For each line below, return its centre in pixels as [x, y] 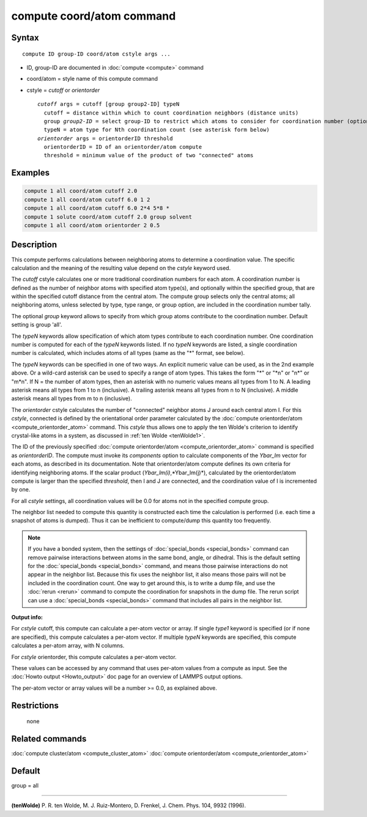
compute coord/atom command [94, 16]
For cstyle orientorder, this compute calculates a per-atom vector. [94, 657]
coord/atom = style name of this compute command [92, 79]
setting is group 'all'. [37, 325]
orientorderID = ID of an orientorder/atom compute [123, 147]
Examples [31, 173]
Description [34, 245]
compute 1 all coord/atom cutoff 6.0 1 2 [87, 200]
